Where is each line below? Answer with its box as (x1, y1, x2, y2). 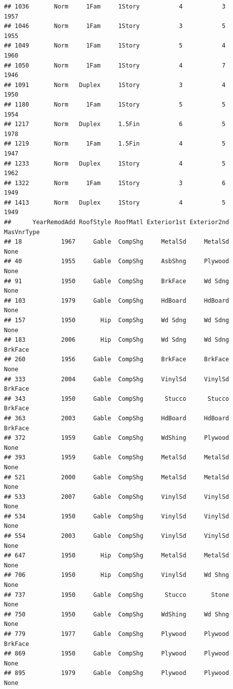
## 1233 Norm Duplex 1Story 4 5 (4, 160, 226, 167)
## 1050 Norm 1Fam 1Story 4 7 (4, 62, 226, 69)
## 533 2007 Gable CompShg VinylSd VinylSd (4, 493, 230, 500)
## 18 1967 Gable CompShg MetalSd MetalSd (4, 238, 230, 246)
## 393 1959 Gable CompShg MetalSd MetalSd (4, 454, 230, 461)
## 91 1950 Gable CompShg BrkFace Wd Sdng (4, 277, 230, 285)
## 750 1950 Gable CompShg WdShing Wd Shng (4, 610, 230, 618)
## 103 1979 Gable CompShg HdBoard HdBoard (4, 297, 230, 304)
